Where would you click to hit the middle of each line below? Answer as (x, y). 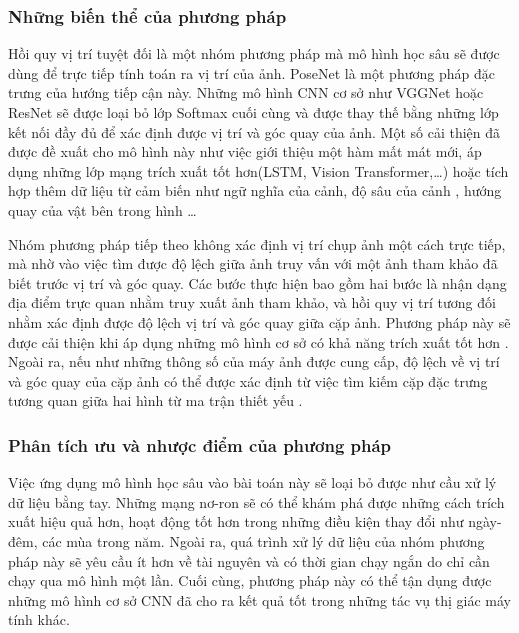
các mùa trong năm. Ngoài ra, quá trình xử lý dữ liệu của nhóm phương (263, 540)
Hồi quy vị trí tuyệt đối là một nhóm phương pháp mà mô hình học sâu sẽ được (254, 53)
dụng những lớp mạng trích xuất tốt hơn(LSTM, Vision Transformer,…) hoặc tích (258, 170)
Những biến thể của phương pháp (147, 15)
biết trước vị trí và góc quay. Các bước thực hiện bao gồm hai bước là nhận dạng (257, 282)
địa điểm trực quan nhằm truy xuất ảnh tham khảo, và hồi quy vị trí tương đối (252, 302)
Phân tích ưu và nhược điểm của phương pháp (200, 444)
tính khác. (39, 619)
